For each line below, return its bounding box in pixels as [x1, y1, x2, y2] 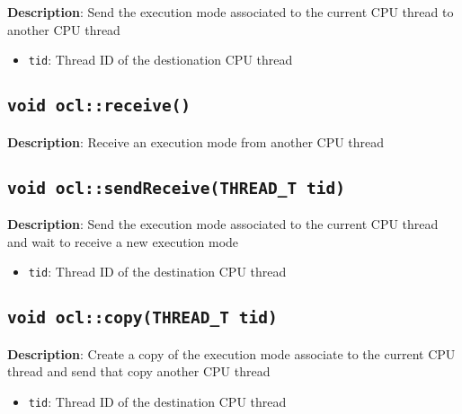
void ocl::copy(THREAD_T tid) [7, 308, 278, 328]
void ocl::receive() [7, 96, 191, 116]
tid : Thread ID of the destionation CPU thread [28, 50, 293, 69]
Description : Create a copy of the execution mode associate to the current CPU [7, 344, 456, 363]
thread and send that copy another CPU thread [7, 362, 271, 381]
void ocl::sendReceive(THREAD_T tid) [7, 178, 345, 198]
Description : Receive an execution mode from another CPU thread [7, 132, 385, 151]
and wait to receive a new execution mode [7, 232, 239, 251]
